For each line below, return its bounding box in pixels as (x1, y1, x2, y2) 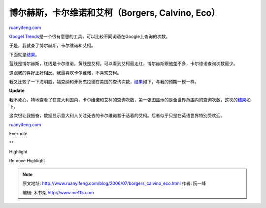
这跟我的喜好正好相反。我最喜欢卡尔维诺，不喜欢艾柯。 (9, 69, 122, 76)
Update (9, 88, 25, 93)
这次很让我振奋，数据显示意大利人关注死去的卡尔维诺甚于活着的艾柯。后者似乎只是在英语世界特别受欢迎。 (9, 113, 225, 119)
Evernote (9, 131, 28, 137)
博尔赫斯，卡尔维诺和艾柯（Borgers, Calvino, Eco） (9, 7, 220, 18)
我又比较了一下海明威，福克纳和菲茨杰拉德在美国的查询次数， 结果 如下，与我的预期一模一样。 (9, 79, 199, 85)
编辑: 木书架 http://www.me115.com (22, 189, 94, 195)
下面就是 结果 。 (9, 52, 39, 58)
